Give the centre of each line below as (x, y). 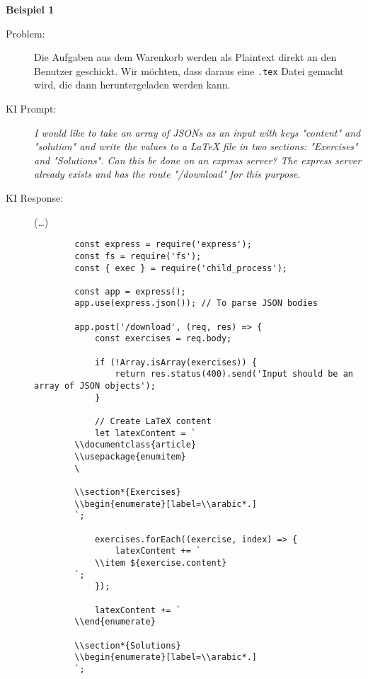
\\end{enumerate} (115, 622)
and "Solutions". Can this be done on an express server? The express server (198, 160)
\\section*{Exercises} (128, 492)
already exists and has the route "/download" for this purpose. (167, 174)
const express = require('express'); (163, 245)
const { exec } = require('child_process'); (181, 268)
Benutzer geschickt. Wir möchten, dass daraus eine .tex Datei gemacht (189, 70)
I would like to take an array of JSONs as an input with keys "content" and (197, 132)
